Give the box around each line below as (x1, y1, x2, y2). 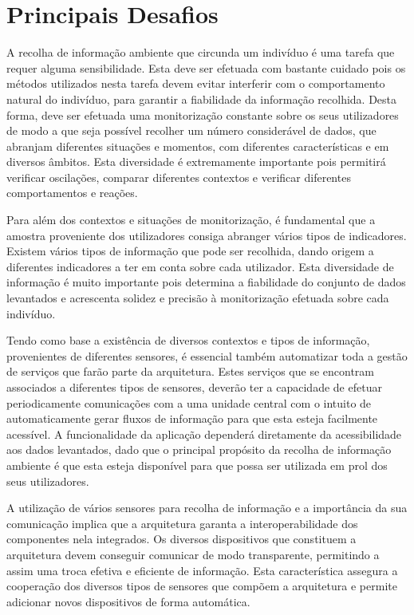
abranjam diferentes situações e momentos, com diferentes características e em (6, 137, 389, 154)
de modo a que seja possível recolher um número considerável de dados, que (6, 122, 377, 139)
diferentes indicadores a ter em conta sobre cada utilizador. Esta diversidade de (6, 258, 394, 274)
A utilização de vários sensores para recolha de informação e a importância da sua (6, 499, 408, 516)
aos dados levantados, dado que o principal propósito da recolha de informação (6, 441, 392, 458)
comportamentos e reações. (6, 184, 138, 201)
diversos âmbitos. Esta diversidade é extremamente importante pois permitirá (6, 153, 386, 170)
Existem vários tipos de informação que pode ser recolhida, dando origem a (6, 242, 374, 259)
